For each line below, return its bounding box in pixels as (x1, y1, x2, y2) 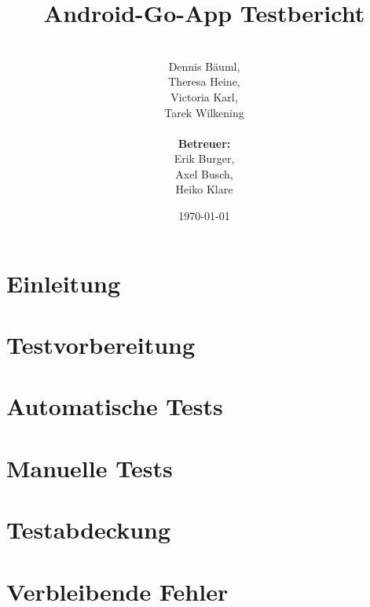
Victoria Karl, (170, 88, 238, 105)
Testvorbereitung (6, 329, 196, 361)
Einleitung (6, 267, 121, 299)
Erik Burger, (174, 150, 235, 167)
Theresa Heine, (168, 73, 240, 90)
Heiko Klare (175, 181, 233, 197)
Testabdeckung (6, 513, 171, 546)
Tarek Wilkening (164, 104, 244, 120)
